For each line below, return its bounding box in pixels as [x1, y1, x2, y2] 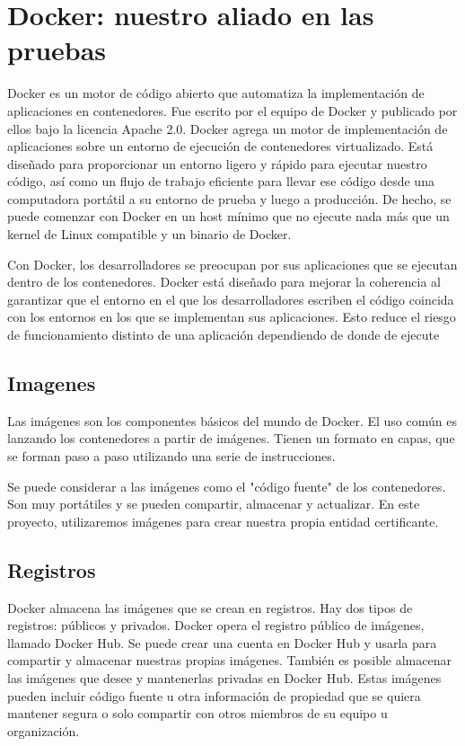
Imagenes [7, 369, 96, 397]
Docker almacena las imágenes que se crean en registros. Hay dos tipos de [7, 598, 413, 617]
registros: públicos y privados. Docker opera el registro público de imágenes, [7, 616, 425, 635]
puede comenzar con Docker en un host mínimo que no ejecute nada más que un [7, 207, 450, 226]
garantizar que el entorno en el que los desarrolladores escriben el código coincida [7, 289, 454, 308]
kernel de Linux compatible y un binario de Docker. [7, 225, 292, 244]
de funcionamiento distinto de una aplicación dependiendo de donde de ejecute [7, 325, 440, 344]
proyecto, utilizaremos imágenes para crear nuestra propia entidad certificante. [7, 511, 439, 530]
